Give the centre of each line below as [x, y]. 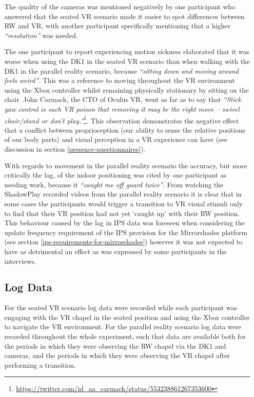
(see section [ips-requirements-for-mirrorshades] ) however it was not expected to [124, 242]
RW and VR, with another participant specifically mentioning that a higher [117, 26]
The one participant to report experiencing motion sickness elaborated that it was [127, 51]
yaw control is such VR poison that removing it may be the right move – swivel [122, 109]
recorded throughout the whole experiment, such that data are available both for [125, 336]
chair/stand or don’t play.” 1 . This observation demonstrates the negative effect [122, 119]
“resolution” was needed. [41, 35]
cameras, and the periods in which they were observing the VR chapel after [117, 355]
